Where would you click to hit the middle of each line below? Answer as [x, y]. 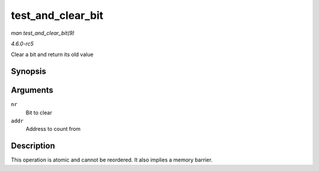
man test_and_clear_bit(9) [43, 33]
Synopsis [29, 72]
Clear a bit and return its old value [52, 55]
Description [33, 146]
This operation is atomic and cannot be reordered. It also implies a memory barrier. [112, 160]
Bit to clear [39, 113]
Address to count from [53, 129]
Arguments [32, 91]
